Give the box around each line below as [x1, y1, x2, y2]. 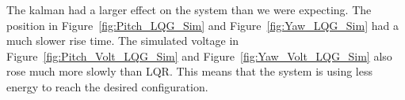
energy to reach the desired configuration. [6, 78, 208, 94]
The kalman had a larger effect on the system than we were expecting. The [6, 2, 372, 17]
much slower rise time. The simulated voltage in [6, 32, 239, 49]
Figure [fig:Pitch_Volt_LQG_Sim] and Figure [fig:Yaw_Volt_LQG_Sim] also [6, 47, 392, 64]
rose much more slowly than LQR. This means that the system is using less [6, 63, 373, 80]
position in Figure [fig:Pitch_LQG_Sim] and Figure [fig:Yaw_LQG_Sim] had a [6, 17, 399, 33]
